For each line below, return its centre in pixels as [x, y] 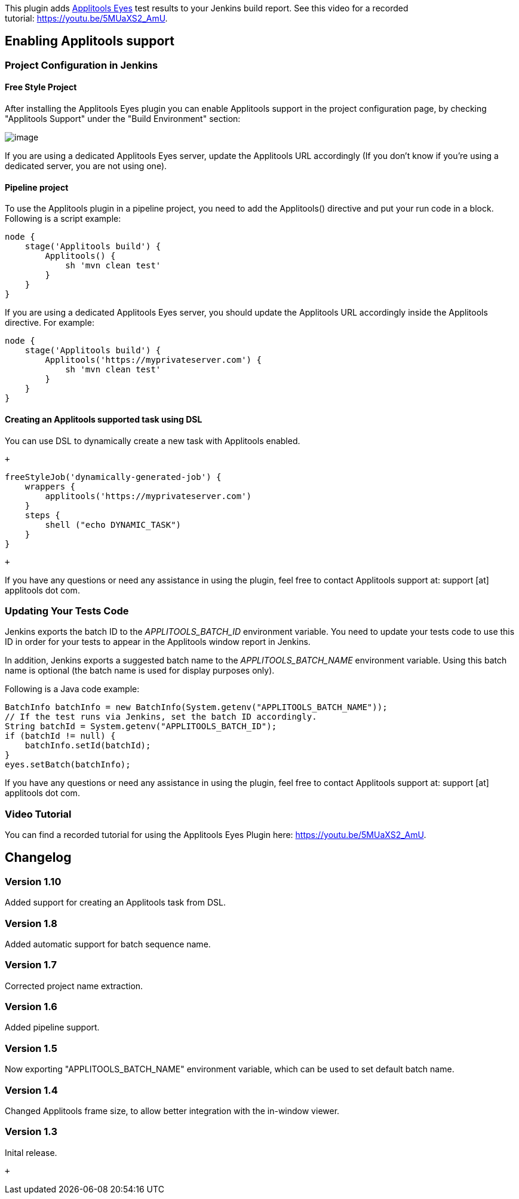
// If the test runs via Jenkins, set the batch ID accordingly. [161, 717]
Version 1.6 [31, 1007]
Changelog [38, 858]
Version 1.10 [33, 881]
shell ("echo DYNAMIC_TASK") [113, 524]
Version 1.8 [31, 923]
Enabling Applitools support [90, 41]
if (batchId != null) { [60, 736]
